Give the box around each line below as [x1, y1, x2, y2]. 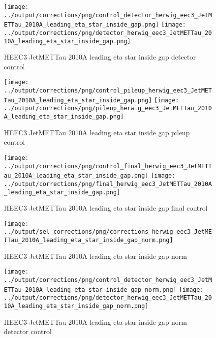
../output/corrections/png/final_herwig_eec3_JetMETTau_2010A [4, 180, 212, 187]
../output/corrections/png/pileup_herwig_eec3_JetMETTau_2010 [4, 105, 212, 112]
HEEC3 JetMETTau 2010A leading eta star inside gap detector [4, 52, 196, 62]
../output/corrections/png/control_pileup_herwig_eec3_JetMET [4, 87, 212, 94]
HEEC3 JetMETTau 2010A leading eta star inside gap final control [4, 203, 208, 213]
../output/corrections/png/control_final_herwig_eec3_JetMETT [4, 162, 212, 170]
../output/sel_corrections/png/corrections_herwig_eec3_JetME [4, 228, 212, 236]
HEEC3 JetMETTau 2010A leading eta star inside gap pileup [4, 127, 190, 137]
